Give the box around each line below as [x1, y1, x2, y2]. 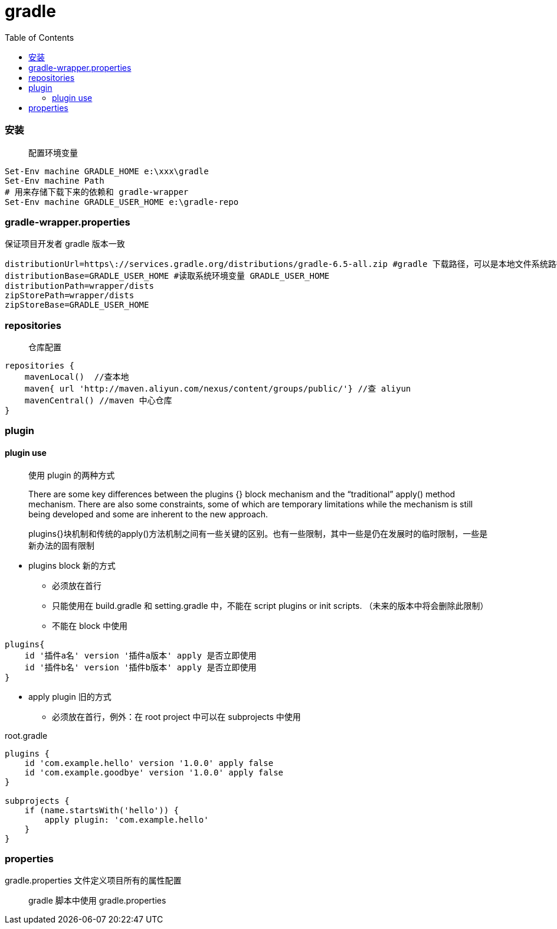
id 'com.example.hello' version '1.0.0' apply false [24, 758, 274, 768]
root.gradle [5, 730, 48, 741]
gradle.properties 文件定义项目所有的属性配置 [5, 875, 182, 886]
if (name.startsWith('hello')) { [24, 805, 179, 815]
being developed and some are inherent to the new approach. [28, 508, 268, 519]
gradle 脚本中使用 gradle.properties [28, 895, 166, 906]
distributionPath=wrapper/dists [5, 281, 154, 291]
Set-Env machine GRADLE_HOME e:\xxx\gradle [5, 166, 209, 176]
